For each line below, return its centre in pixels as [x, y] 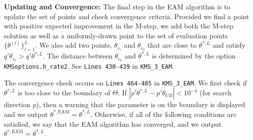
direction [17, 104]
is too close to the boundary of [64, 93]
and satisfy [229, 45]
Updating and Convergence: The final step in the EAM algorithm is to [117, 6]
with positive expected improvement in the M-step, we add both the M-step [119, 26]
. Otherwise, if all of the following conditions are [163, 114]
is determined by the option [194, 56]
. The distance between [77, 56]
